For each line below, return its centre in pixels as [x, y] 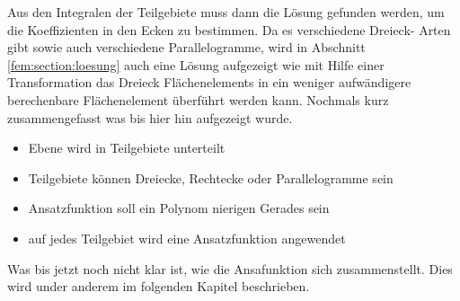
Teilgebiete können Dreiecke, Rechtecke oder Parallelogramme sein [211, 177]
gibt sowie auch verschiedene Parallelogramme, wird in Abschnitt [186, 47]
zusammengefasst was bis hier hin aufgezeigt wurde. [150, 117]
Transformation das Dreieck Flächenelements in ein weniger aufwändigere [209, 82]
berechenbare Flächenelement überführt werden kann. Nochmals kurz [198, 99]
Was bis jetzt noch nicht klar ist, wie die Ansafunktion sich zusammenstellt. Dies [230, 268]
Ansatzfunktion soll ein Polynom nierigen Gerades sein [179, 208]
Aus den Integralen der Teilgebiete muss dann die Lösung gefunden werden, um [226, 12]
